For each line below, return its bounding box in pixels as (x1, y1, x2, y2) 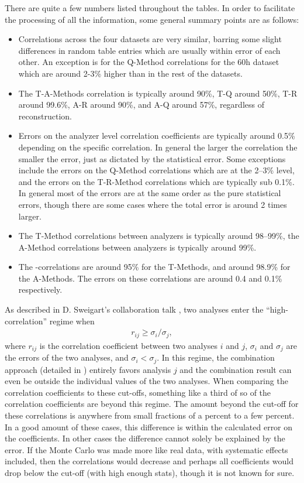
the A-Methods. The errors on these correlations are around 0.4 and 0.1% (18, 272, 282, 284)
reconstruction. (18, 109, 72, 122)
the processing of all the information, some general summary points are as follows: (5, 13, 299, 25)
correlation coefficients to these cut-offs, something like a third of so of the (5, 386, 271, 398)
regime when (49, 314, 95, 327)
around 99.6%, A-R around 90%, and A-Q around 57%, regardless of (18, 98, 264, 111)
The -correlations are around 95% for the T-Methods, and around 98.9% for (18, 261, 291, 273)
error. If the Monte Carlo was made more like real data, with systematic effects (5, 443, 288, 455)
